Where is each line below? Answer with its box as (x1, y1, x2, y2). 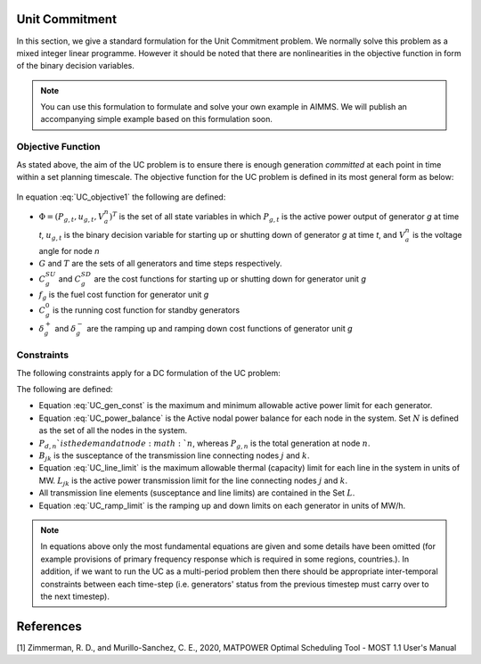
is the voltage (412, 230, 462, 241)
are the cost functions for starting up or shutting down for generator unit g (94, 273, 367, 284)
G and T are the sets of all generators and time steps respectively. (38, 258, 282, 269)
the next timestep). (40, 591, 110, 602)
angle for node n (38, 245, 100, 256)
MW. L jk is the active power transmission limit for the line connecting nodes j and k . (38, 475, 347, 488)
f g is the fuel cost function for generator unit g (38, 290, 209, 302)
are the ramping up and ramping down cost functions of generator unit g (86, 324, 353, 334)
